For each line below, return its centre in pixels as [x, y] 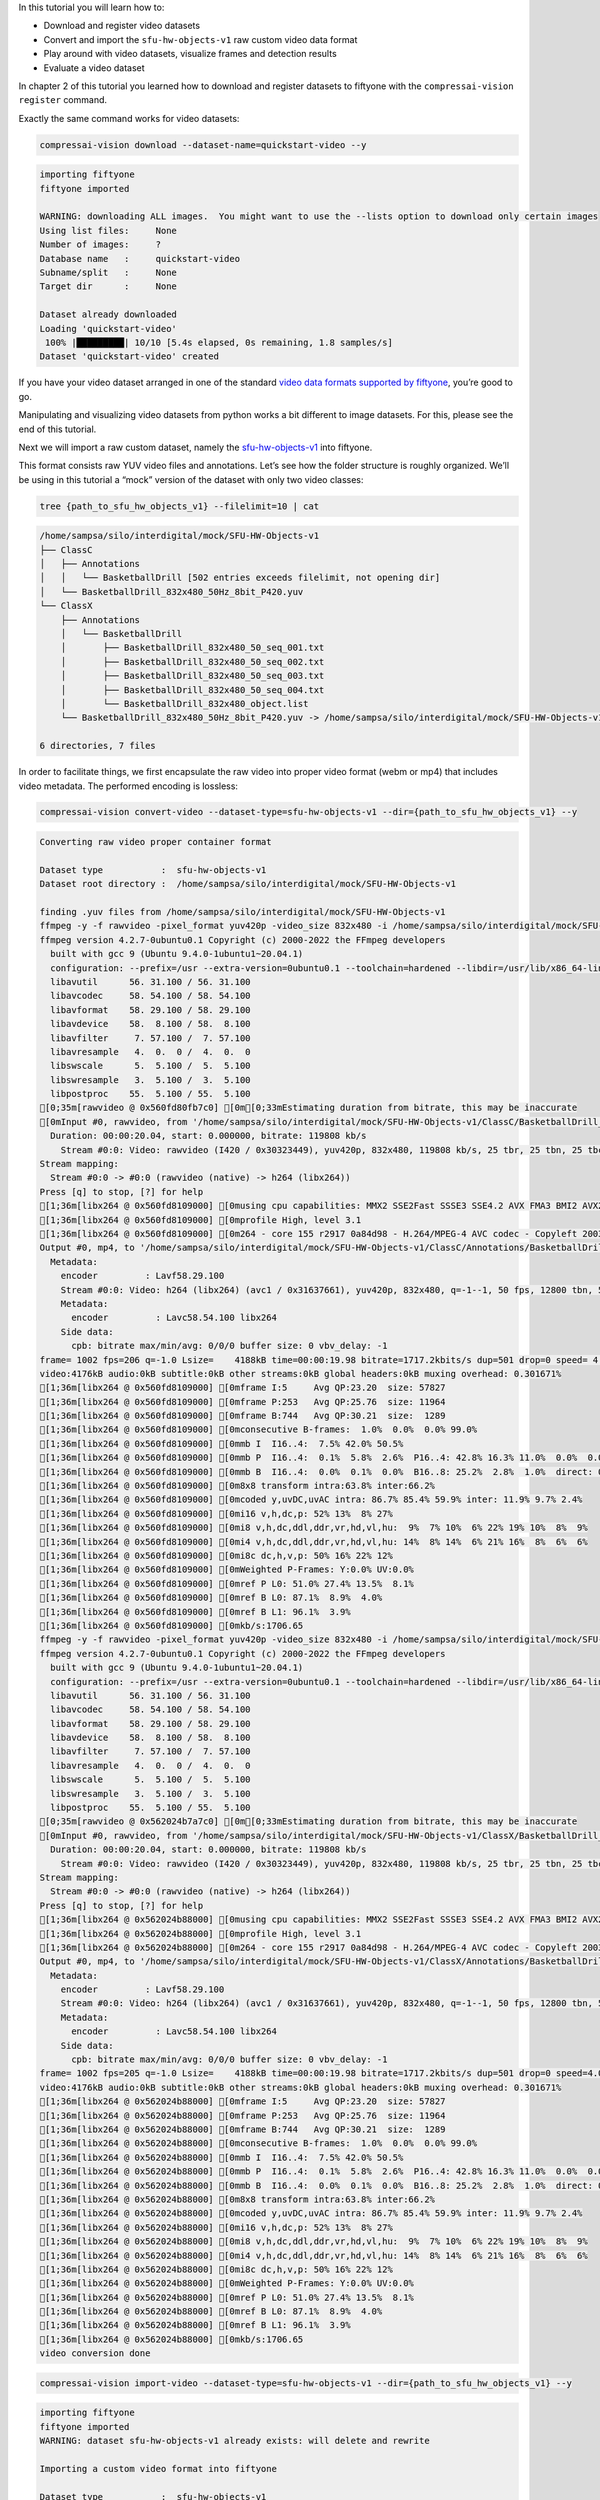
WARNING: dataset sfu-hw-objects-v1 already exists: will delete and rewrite [234, 2441]
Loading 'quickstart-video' [108, 328]
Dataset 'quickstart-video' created [129, 356]
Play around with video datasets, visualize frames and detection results [190, 54]
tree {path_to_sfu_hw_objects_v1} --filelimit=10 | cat [179, 506]
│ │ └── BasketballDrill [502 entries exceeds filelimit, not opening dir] [240, 578]
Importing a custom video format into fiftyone [158, 2468]
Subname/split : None [108, 273]
